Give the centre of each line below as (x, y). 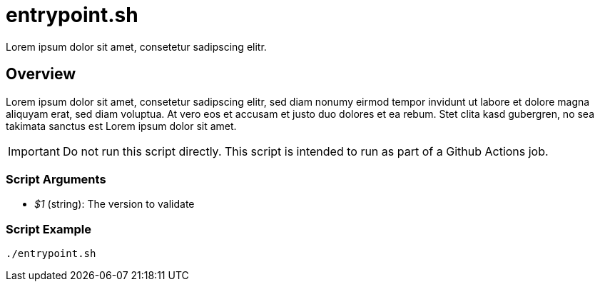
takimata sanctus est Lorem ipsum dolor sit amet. (121, 126)
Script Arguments (56, 179)
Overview (41, 74)
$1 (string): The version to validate (115, 204)
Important (34, 151)
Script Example (49, 229)
